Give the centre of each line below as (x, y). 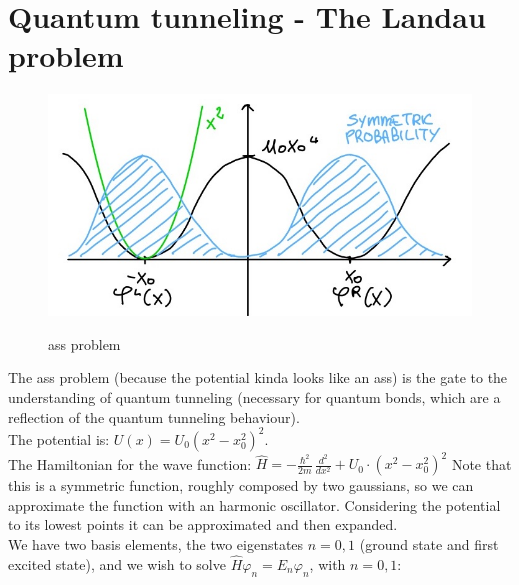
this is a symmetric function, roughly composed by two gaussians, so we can (241, 485)
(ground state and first (429, 544)
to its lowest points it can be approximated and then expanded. (203, 524)
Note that (481, 463)
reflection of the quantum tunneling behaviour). (154, 416)
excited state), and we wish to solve (117, 563)
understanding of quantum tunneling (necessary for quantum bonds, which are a (254, 397)
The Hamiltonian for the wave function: (130, 463)
